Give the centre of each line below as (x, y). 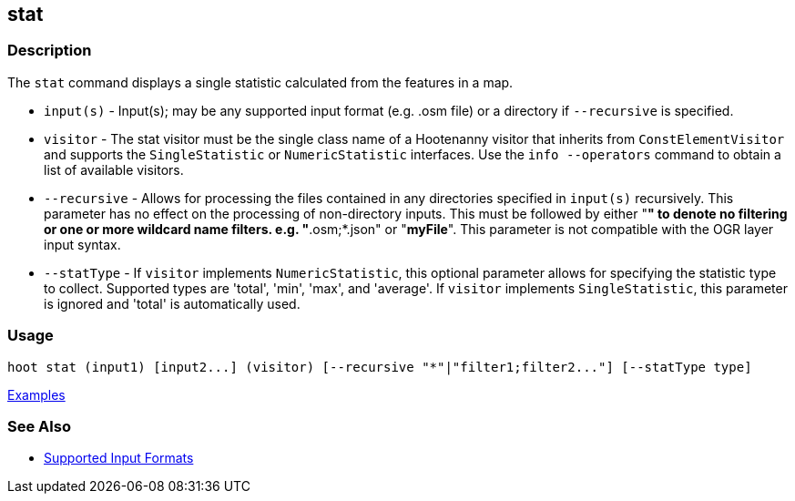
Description (50, 51)
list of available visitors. (114, 169)
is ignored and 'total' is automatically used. (172, 303)
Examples (36, 394)
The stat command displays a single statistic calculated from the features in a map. (260, 82)
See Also (39, 426)
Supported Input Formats (119, 458)
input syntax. (82, 244)
